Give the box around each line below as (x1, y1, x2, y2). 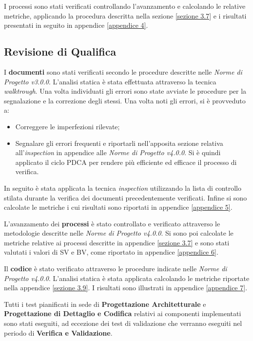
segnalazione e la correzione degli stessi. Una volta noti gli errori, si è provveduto (4, 95, 246, 105)
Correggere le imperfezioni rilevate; (15, 121, 120, 131)
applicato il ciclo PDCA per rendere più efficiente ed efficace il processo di (15, 157, 237, 167)
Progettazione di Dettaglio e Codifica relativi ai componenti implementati (4, 308, 241, 319)
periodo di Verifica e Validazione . (4, 327, 113, 338)
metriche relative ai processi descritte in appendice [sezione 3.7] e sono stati (4, 237, 230, 247)
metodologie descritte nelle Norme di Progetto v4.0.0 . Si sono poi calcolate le (4, 228, 234, 238)
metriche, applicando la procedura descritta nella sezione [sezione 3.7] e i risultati (4, 10, 247, 20)
